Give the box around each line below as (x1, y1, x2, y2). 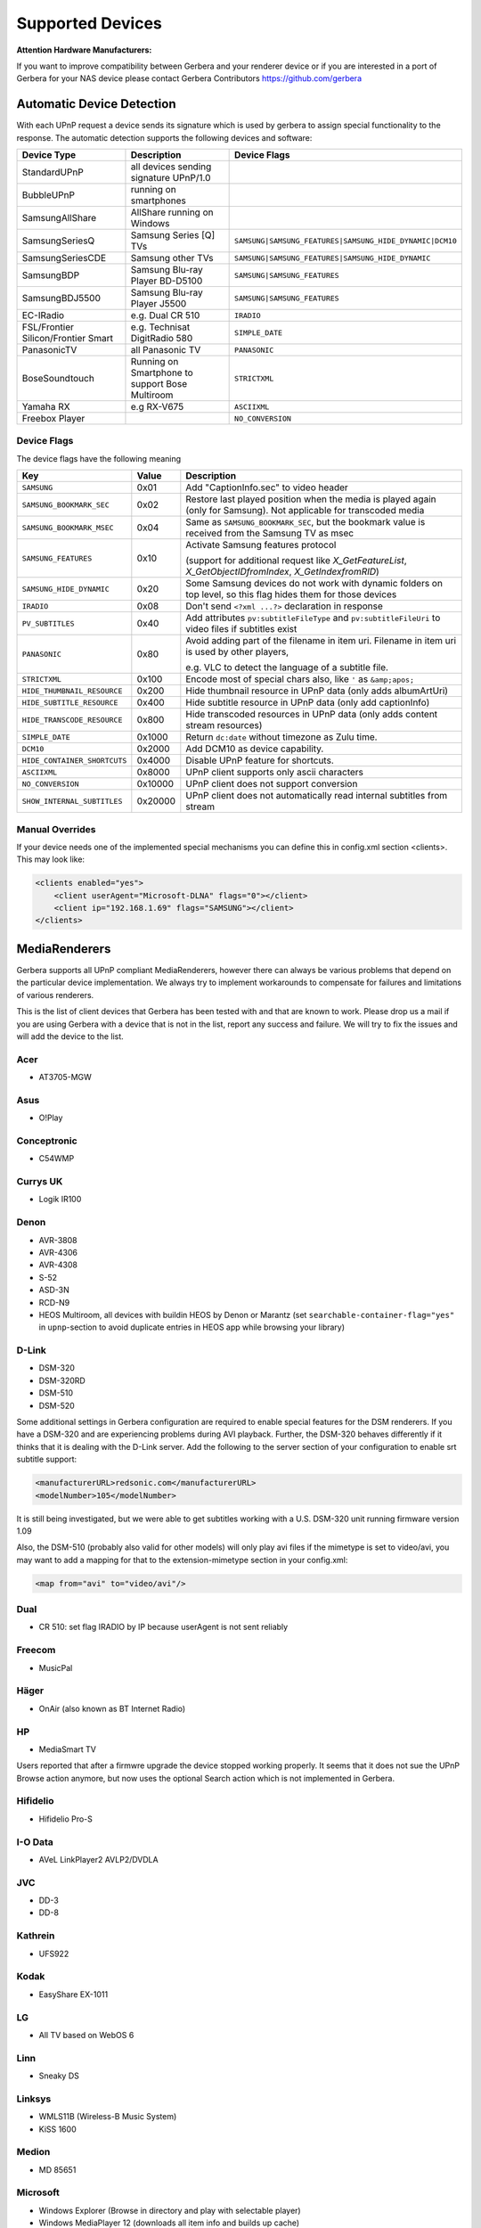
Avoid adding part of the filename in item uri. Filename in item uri (185, 635, 457, 647)
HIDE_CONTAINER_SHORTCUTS (21, 756, 127, 766)
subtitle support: (16, 1454, 77, 1465)
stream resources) (185, 719, 263, 732)
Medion (16, 2146, 51, 2158)
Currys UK (16, 1175, 63, 1188)
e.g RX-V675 (130, 401, 184, 414)
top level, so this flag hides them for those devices (185, 588, 397, 601)
